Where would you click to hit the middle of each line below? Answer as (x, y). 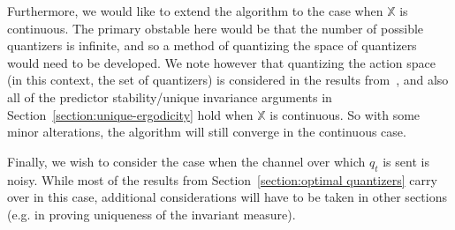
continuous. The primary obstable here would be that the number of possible (216, 28)
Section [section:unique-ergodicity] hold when (130, 114)
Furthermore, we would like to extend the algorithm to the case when (195, 11)
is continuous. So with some (345, 114)
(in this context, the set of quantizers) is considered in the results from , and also (228, 80)
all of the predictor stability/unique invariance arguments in (170, 96)
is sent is (406, 161)
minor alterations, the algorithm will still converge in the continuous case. (207, 132)
